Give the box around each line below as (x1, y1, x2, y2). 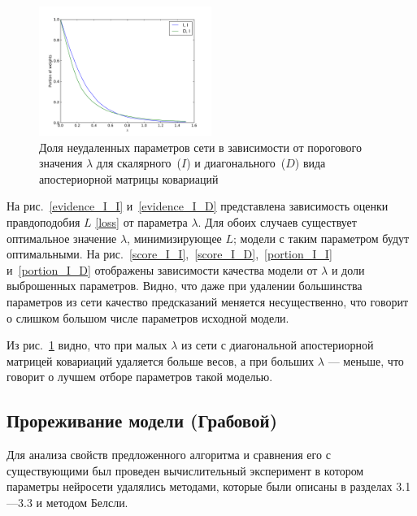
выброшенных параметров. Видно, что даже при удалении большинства (7, 277, 363, 294)
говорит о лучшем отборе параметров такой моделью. (7, 368, 273, 385)
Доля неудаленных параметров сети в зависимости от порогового (39, 138, 362, 155)
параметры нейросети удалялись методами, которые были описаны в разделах (7, 478, 393, 495)
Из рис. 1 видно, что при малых (7, 336, 167, 353)
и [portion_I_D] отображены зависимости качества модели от (7, 261, 318, 278)
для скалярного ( (96, 154, 181, 171)
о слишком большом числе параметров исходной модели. (7, 309, 289, 326)
